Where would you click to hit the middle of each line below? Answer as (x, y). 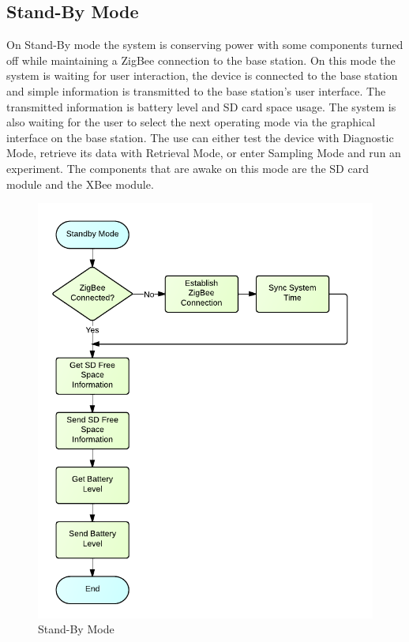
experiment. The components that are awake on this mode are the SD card (188, 168)
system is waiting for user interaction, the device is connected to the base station (202, 75)
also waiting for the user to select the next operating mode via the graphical (191, 122)
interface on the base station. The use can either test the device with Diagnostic (200, 137)
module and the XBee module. (80, 184)
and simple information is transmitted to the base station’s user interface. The (196, 90)
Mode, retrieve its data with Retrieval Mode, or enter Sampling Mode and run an (204, 153)
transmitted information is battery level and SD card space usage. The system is (201, 106)
